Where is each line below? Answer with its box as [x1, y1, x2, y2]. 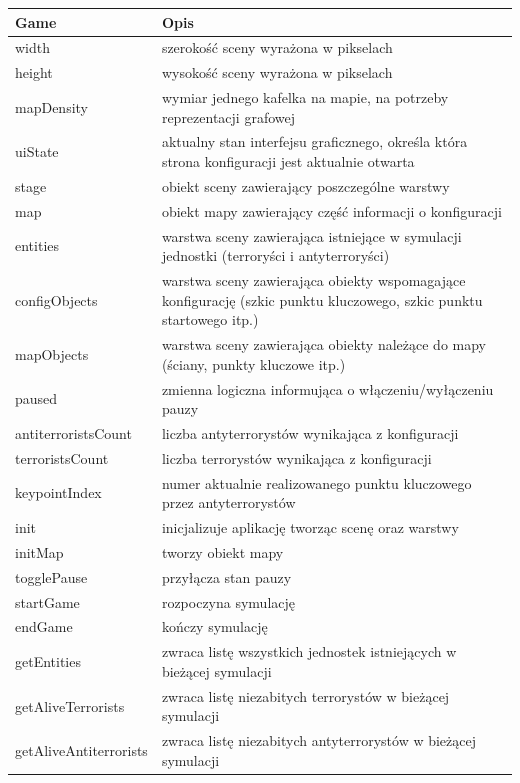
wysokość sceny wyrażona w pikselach [161, 62, 393, 83]
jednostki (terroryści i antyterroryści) [161, 245, 390, 266]
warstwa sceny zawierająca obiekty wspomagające [161, 270, 466, 291]
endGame [15, 616, 73, 637]
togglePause [15, 566, 88, 587]
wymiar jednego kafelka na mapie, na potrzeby [161, 87, 449, 108]
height [15, 62, 53, 83]
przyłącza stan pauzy [161, 566, 292, 587]
